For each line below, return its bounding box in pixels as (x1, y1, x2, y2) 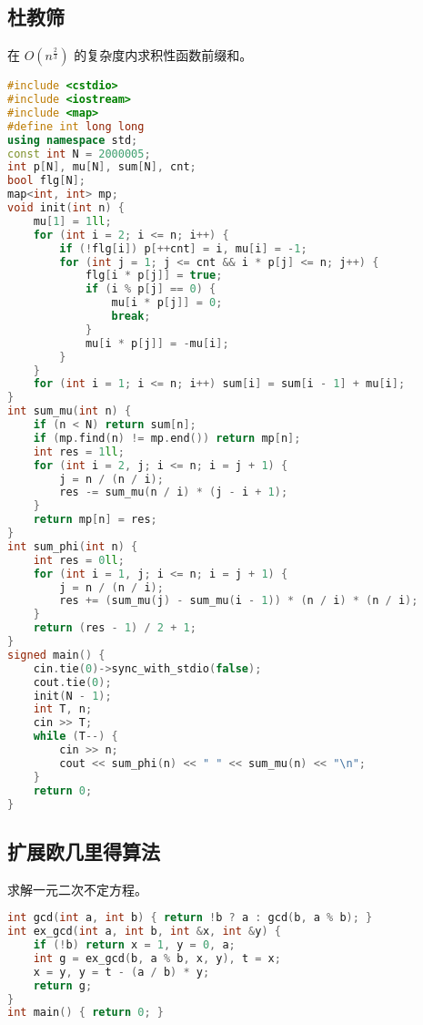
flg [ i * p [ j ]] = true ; (85, 269, 223, 282)
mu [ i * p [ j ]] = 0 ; (111, 296, 223, 310)
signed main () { (7, 648, 106, 661)
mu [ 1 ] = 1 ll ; (33, 214, 112, 228)
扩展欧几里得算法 (7, 836, 160, 865)
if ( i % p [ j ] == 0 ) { (85, 282, 217, 296)
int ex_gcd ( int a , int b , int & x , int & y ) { (7, 925, 281, 938)
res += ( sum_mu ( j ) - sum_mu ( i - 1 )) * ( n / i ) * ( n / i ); (59, 594, 418, 608)
